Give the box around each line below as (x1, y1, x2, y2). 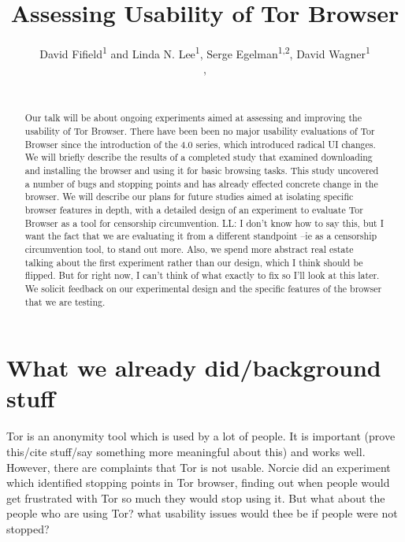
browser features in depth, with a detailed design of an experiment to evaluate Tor (24, 202, 363, 216)
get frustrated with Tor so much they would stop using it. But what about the (6, 489, 385, 506)
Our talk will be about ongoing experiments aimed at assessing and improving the (24, 111, 362, 124)
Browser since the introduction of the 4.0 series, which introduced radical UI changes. (24, 137, 376, 150)
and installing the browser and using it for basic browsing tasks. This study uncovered (24, 163, 379, 176)
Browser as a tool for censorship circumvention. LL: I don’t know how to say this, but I (24, 216, 384, 229)
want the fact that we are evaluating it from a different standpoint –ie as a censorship (24, 229, 377, 243)
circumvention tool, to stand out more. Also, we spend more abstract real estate (24, 242, 354, 255)
